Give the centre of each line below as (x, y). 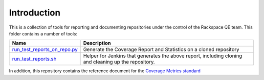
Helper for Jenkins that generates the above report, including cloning (163, 56)
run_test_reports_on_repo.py (45, 49)
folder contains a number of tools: (43, 33)
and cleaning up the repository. (119, 62)
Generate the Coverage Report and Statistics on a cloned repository (161, 49)
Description (97, 43)
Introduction (35, 13)
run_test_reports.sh (34, 59)
